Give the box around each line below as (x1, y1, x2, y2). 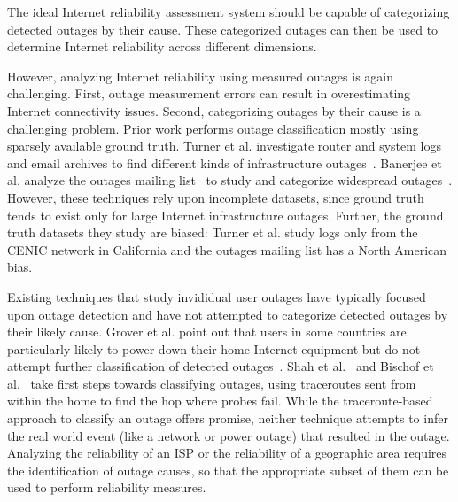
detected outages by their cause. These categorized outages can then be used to (7, 19, 439, 38)
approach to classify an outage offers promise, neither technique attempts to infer (7, 409, 448, 428)
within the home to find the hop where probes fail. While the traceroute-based (7, 391, 433, 410)
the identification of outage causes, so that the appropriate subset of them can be (7, 460, 449, 479)
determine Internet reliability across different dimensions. (7, 37, 317, 56)
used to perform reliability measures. (7, 478, 206, 497)
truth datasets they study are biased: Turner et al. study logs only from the (7, 223, 418, 242)
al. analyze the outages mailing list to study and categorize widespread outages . (7, 171, 453, 189)
